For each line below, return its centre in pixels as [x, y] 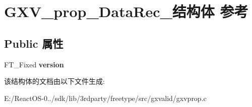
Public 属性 [34, 43]
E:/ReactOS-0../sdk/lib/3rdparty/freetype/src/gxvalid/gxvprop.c [105, 98]
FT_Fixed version [34, 64]
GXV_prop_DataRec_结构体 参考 [126, 11]
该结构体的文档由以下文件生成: [54, 81]
